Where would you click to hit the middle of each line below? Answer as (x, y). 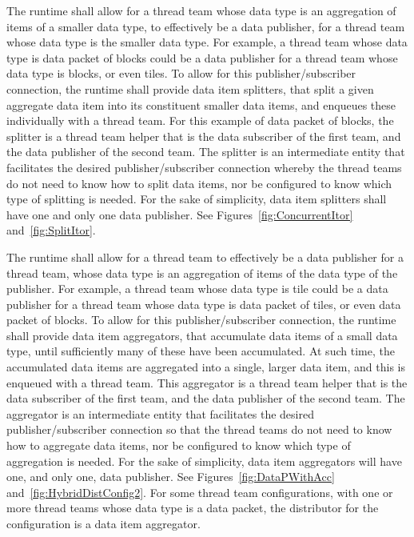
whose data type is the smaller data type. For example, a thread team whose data (207, 42)
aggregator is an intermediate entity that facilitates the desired (160, 413)
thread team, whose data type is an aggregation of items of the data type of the (202, 273)
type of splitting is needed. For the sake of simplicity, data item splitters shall (197, 199)
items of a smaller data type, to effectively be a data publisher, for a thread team (206, 26)
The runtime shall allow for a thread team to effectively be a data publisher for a (205, 256)
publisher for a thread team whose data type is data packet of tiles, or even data (204, 304)
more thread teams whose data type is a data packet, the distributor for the (193, 508)
